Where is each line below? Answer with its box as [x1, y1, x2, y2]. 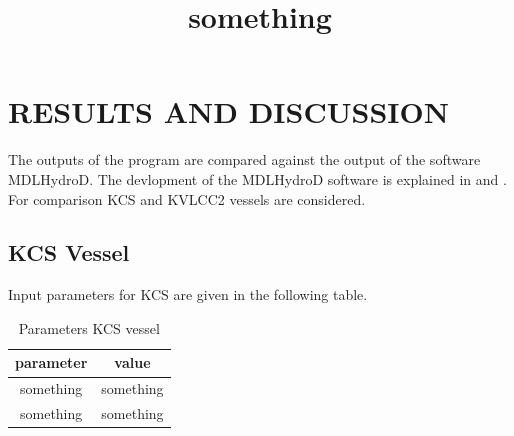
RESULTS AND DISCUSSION [8, 91, 449, 132]
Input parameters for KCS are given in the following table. [8, 284, 368, 305]
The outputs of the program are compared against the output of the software [8, 149, 481, 170]
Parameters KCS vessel [18, 317, 160, 338]
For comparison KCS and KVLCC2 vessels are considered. [8, 188, 366, 209]
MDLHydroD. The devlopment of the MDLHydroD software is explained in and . [8, 168, 507, 189]
